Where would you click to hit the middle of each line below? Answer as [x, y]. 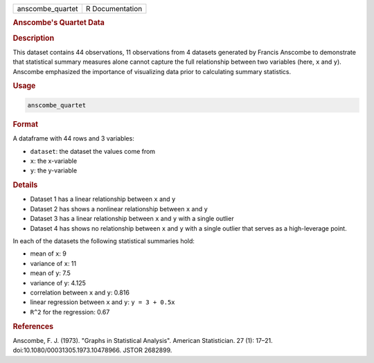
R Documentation [114, 9]
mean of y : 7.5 [50, 273]
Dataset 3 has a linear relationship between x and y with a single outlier [132, 219]
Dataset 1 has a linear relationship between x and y [103, 199]
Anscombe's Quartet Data [59, 23]
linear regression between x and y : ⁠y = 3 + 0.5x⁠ [103, 302]
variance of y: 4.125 [58, 283]
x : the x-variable [54, 161]
